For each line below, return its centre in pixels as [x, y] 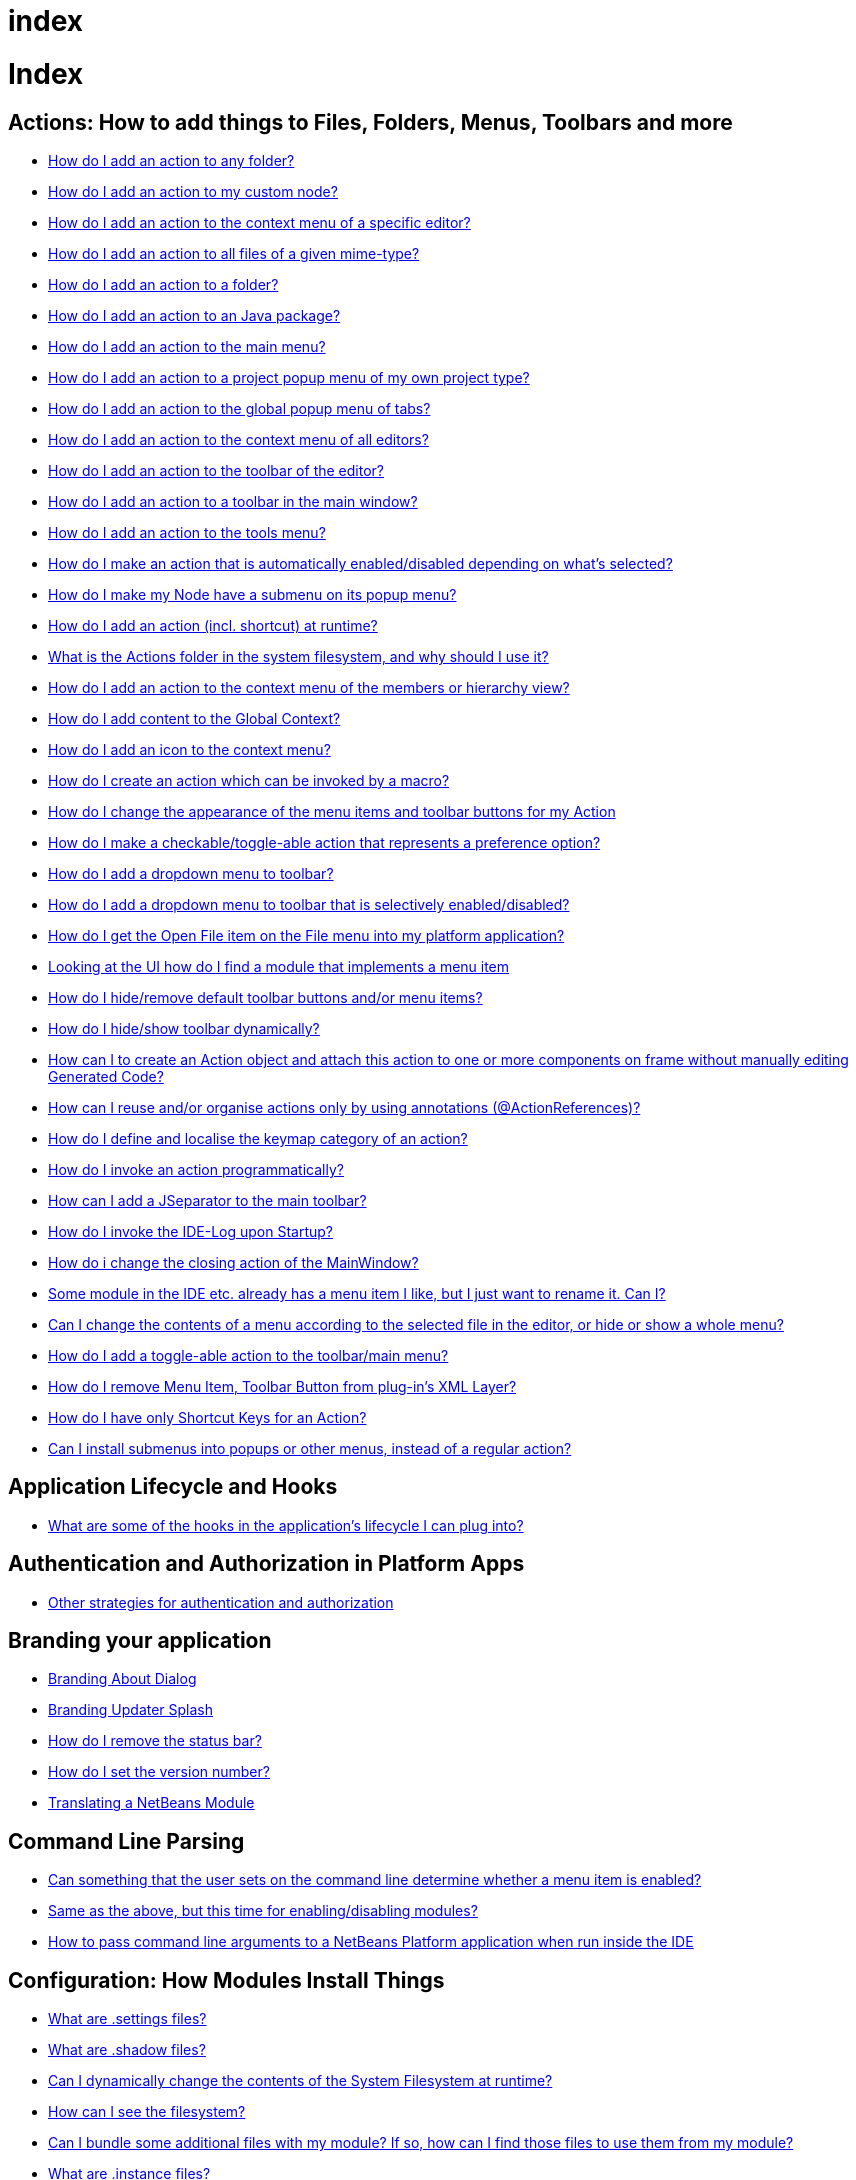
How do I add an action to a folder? [163, 284]
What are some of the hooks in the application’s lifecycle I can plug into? [286, 1525]
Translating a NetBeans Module [151, 1803]
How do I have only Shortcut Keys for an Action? [207, 1417]
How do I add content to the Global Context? [194, 718]
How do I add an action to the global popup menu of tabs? [239, 408]
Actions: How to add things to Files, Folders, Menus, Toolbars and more [370, 122]
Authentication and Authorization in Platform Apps [266, 1564]
